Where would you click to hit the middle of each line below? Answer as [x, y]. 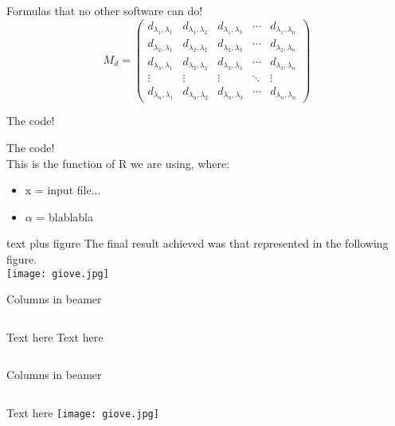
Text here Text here [55, 336]
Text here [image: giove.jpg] [83, 413]
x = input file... [63, 190]
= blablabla [65, 216]
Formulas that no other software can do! [105, 10]
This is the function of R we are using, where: [118, 163]
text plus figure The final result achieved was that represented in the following [197, 243]
